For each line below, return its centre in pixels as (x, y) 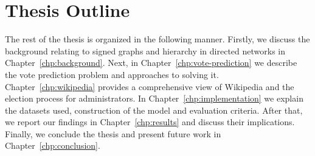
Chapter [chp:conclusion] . (53, 145)
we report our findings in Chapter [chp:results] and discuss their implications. (150, 122)
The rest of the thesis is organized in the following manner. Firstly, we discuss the (157, 39)
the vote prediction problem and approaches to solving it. (112, 74)
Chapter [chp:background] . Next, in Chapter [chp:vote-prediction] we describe (151, 63)
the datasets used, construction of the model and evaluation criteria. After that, (154, 110)
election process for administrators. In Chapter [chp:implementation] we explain (154, 98)
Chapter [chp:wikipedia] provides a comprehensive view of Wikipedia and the (150, 86)
